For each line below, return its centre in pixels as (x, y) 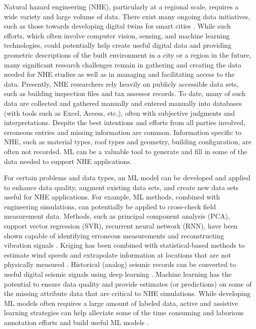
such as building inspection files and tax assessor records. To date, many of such (125, 93)
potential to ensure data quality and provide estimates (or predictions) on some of (128, 283)
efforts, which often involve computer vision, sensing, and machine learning (117, 35)
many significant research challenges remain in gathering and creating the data (123, 64)
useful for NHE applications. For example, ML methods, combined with (112, 197)
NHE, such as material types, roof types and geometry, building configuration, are (128, 142)
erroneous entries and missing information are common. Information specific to (123, 132)
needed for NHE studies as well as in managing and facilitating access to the (119, 74)
